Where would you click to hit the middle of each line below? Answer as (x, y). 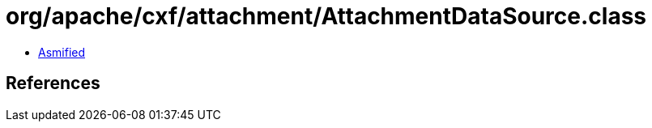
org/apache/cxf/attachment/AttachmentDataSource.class (326, 16)
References (53, 83)
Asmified (62, 52)
